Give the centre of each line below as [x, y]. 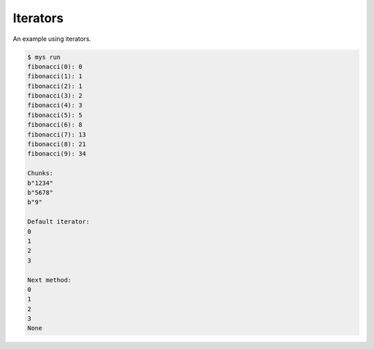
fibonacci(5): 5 [55, 115]
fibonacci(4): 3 [55, 105]
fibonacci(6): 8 [55, 125]
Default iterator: [59, 222]
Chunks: [40, 173]
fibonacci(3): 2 [55, 96]
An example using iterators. [52, 39]
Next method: [50, 280]
